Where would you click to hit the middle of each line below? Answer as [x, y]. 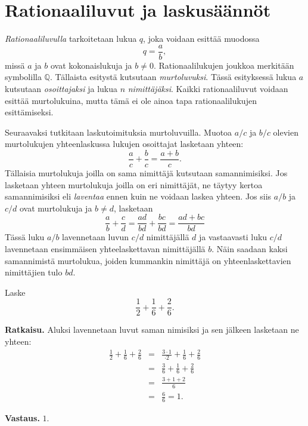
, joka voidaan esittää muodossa [201, 39]
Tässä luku [25, 237]
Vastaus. [22, 417]
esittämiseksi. [29, 112]
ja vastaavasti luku [233, 237]
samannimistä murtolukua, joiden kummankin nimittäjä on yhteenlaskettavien [148, 260]
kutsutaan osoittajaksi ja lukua [61, 88]
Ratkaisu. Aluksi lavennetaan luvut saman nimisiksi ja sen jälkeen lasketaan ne [152, 330]
